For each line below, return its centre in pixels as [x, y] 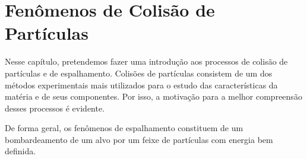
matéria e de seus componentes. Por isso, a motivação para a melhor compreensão [153, 96]
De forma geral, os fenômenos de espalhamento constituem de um [124, 128]
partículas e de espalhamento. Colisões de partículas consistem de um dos [139, 73]
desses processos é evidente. [55, 108]
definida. [20, 151]
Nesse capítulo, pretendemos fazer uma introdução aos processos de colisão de [146, 61]
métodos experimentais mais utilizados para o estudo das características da [141, 85]
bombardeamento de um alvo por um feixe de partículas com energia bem [139, 139]
